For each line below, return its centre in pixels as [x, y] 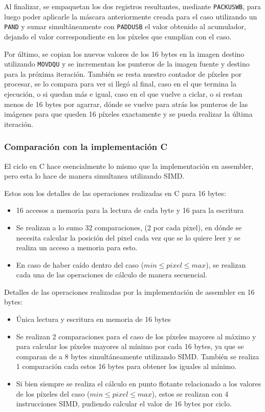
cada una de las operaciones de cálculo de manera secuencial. [112, 275]
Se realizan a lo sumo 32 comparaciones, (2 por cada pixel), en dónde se [129, 227]
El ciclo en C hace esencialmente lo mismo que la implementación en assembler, [129, 166]
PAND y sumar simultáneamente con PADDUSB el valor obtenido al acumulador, [125, 26]
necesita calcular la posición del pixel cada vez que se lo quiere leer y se [128, 237]
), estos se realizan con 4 [190, 393]
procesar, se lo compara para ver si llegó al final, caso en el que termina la [120, 84]
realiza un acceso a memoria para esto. [77, 247]
